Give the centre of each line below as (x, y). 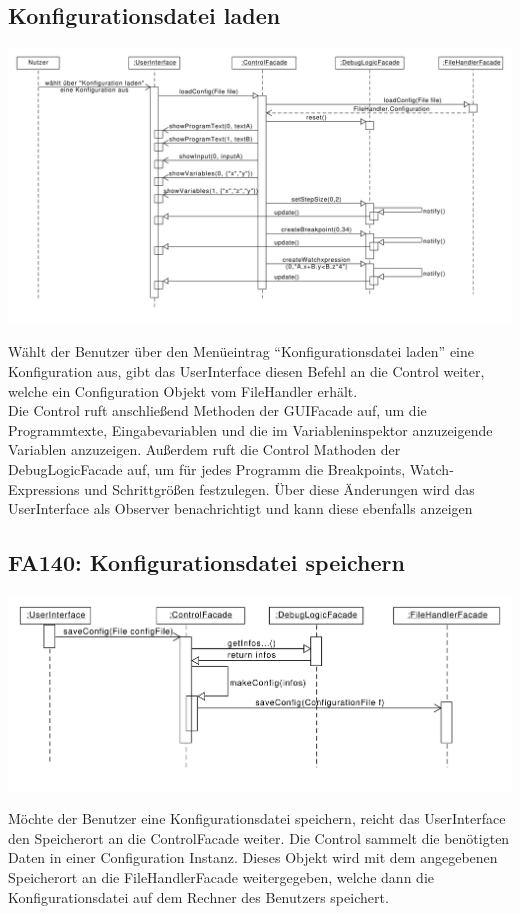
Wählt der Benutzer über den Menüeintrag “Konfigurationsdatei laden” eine (241, 351)
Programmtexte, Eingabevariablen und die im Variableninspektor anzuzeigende (250, 429)
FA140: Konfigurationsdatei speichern (206, 562)
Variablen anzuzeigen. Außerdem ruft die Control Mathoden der (204, 449)
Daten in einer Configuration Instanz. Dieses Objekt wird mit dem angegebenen (253, 857)
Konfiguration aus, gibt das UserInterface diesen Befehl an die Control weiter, (246, 371)
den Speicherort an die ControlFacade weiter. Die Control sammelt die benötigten (259, 837)
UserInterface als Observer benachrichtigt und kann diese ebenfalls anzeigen (240, 508)
